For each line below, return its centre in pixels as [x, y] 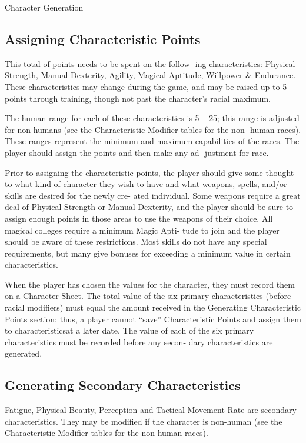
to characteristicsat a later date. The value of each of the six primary [129, 330]
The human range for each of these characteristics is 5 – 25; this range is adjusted [152, 118]
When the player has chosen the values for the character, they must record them [150, 284]
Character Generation [44, 7]
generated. [24, 353]
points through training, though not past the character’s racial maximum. [138, 98]
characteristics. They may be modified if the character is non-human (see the [144, 421]
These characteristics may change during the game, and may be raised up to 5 [146, 86]
